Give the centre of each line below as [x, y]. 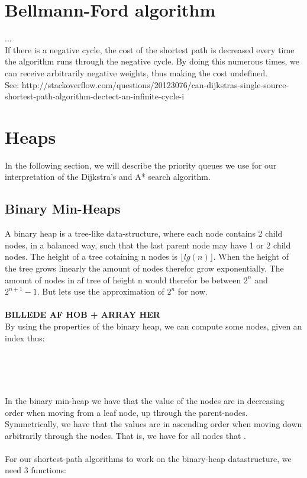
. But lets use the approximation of [101, 291]
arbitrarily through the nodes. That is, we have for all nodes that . [126, 435]
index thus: [25, 337]
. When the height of [251, 256]
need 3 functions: [35, 470]
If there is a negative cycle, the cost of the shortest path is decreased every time [150, 49]
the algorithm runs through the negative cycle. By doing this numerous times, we [152, 61]
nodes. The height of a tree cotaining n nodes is [91, 256]
